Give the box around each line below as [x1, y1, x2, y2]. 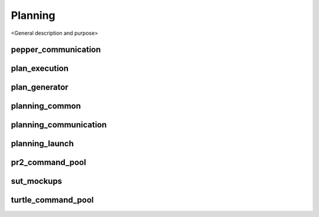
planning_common [11, 101, 81, 111]
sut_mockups [11, 176, 62, 186]
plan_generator [11, 83, 69, 93]
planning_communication [11, 120, 107, 130]
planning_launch [11, 139, 74, 149]
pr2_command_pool [11, 157, 86, 167]
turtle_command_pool [11, 195, 94, 205]
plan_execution [11, 64, 69, 74]
